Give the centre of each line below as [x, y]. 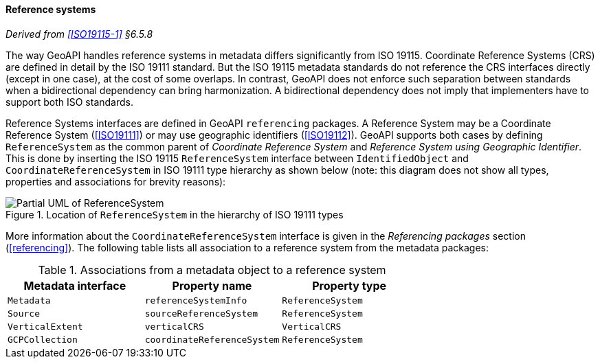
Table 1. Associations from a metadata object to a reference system [212, 270]
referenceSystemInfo [196, 300]
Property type [349, 285]
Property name [212, 285]
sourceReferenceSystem [201, 313]
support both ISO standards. [69, 102]
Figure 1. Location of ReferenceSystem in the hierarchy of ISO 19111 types [175, 214]
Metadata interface [75, 285]
